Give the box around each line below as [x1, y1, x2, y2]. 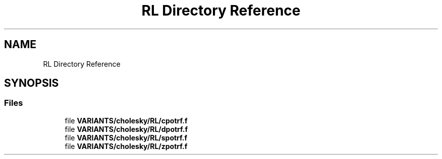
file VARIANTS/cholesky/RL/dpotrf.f [65, 124, 188, 133]
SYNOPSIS [4, 77, 59, 90]
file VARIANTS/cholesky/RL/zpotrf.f [65, 141, 188, 150]
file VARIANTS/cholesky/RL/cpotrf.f [65, 116, 188, 125]
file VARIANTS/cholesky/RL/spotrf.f [65, 133, 188, 142]
